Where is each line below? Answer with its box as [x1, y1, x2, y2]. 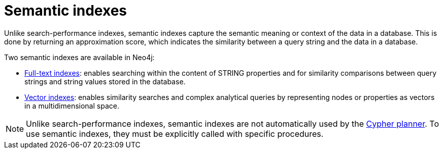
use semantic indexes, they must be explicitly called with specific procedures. [26, 128, 324, 139]
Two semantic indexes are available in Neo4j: [4, 53, 155, 62]
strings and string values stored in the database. [24, 77, 186, 86]
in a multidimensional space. [24, 101, 119, 110]
